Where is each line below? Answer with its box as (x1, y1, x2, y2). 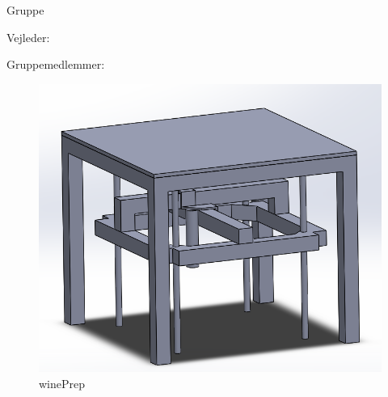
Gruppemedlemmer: (6, 56, 105, 73)
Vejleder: (6, 28, 50, 45)
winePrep (39, 374, 86, 391)
